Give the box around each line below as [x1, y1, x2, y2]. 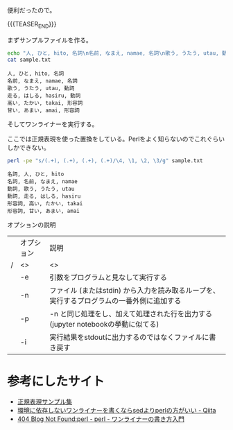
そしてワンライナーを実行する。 [7, 120, 98, 128]
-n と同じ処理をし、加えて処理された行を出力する [49, 309, 213, 319]
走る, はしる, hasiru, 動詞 [7, 92, 81, 99]
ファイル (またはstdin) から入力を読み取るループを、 [49, 286, 221, 295]
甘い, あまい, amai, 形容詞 [7, 107, 80, 114]
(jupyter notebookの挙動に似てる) [49, 320, 159, 329]
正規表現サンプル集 [17, 397, 73, 406]
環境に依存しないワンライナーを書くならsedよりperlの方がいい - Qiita [17, 406, 216, 415]
